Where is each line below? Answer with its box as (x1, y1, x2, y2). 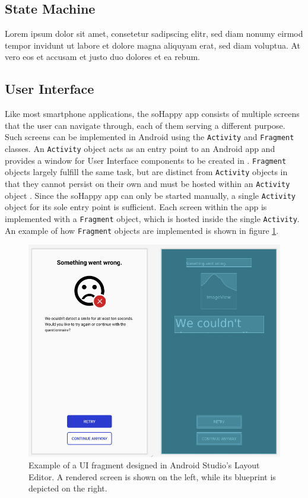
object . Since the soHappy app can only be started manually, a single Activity (5, 189, 296, 201)
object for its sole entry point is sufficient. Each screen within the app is (5, 201, 267, 213)
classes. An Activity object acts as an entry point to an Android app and (5, 142, 275, 155)
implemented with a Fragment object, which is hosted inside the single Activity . (5, 212, 300, 224)
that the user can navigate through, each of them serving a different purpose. (5, 119, 285, 131)
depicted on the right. (28, 482, 107, 494)
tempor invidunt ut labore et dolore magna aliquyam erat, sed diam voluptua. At (5, 39, 301, 51)
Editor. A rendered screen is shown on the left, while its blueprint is (28, 470, 276, 483)
